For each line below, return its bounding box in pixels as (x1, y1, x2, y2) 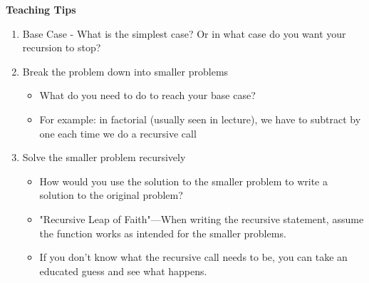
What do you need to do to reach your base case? (39, 88, 256, 103)
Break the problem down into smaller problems (22, 63, 229, 78)
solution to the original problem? (39, 187, 183, 202)
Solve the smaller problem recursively (22, 150, 186, 165)
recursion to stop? (22, 40, 101, 55)
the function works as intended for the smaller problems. (39, 225, 286, 240)
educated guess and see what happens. (39, 263, 207, 278)
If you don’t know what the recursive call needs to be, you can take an (39, 249, 348, 264)
